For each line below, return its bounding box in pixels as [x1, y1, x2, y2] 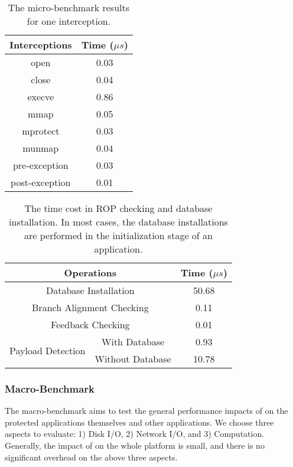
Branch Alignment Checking [32, 301, 149, 314]
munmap [22, 141, 59, 155]
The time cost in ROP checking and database [24, 201, 213, 215]
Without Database [95, 352, 171, 365]
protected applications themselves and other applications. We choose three [5, 416, 274, 428]
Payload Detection [9, 343, 86, 357]
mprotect [22, 124, 60, 138]
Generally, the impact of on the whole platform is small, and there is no [5, 439, 265, 451]
